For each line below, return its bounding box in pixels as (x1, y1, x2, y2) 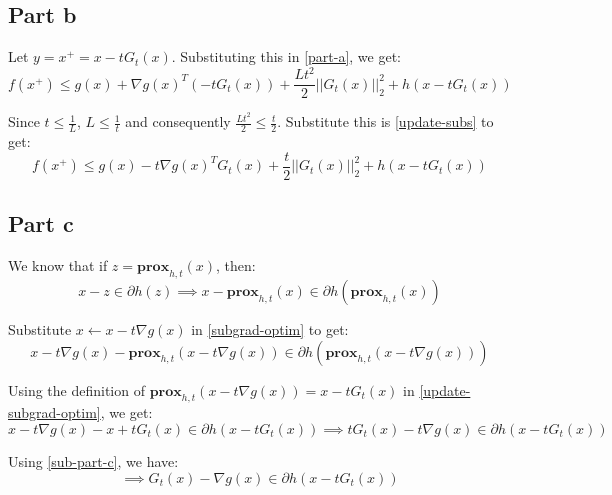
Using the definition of (8, 379, 145, 400)
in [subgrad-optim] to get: (191, 318, 349, 339)
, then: (216, 255, 256, 276)
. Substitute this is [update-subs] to (277, 111, 494, 132)
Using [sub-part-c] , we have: (8, 450, 179, 471)
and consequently (125, 111, 231, 132)
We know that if (8, 255, 108, 276)
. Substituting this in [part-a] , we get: (171, 46, 402, 67)
